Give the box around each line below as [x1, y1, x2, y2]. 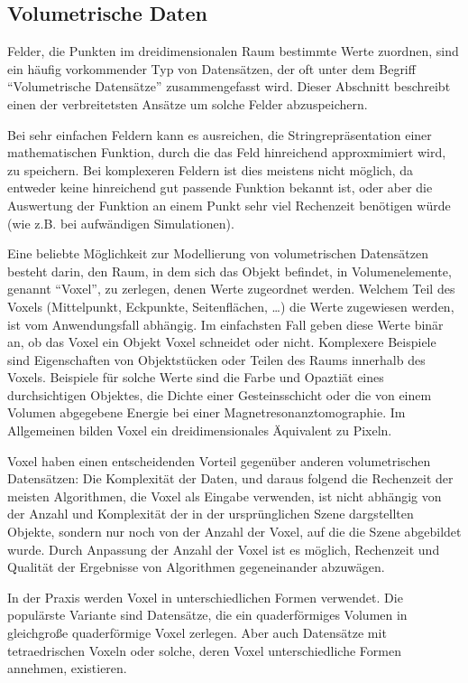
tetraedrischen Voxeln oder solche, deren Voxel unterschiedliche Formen [7, 641, 401, 660]
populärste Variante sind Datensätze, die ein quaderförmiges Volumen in [7, 605, 408, 624]
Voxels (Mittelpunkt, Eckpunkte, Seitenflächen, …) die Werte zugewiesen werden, [7, 296, 454, 315]
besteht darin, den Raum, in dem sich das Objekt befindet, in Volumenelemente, [7, 261, 452, 280]
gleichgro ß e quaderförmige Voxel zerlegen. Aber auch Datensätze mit [7, 623, 387, 642]
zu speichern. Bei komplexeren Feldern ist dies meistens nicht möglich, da [7, 160, 414, 179]
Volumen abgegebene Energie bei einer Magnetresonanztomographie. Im [7, 403, 406, 422]
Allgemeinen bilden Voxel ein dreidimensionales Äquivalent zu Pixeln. [7, 421, 392, 440]
